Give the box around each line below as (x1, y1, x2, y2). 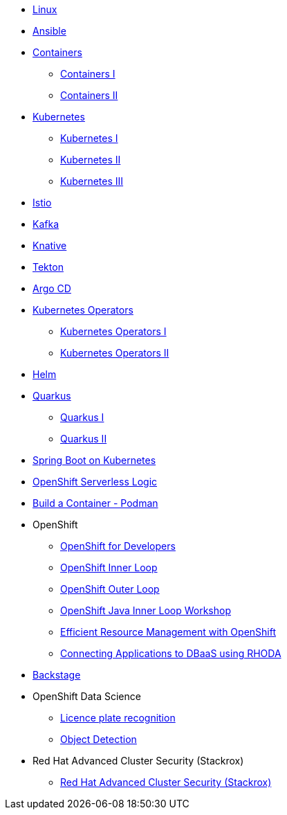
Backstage (33, 669, 81, 681)
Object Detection (60, 733, 137, 745)
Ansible (33, 25, 66, 37)
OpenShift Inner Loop (60, 562, 158, 573)
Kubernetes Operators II (60, 347, 169, 359)
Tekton (33, 261, 64, 273)
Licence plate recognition (60, 712, 176, 724)
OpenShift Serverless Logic (33, 476, 158, 487)
